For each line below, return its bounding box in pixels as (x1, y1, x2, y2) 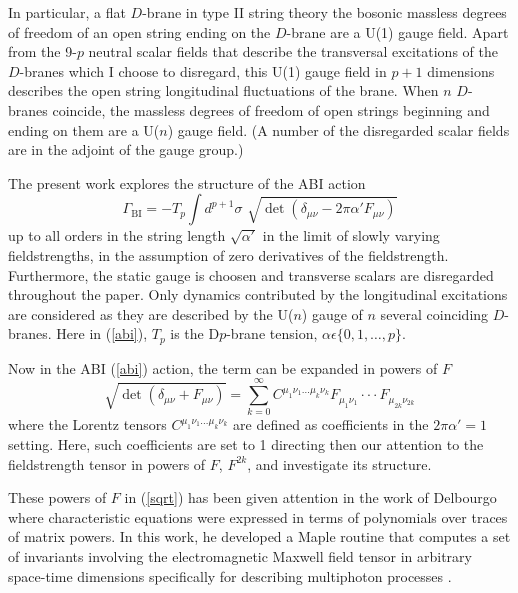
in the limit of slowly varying (262, 225, 440, 246)
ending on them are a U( (8, 119, 160, 140)
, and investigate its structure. (247, 453, 432, 474)
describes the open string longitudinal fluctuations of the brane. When (8, 80, 439, 101)
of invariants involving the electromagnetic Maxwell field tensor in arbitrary (8, 546, 472, 567)
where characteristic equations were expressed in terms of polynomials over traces (8, 506, 508, 527)
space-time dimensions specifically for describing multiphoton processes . (8, 565, 452, 586)
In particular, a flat (8, 2, 126, 22)
